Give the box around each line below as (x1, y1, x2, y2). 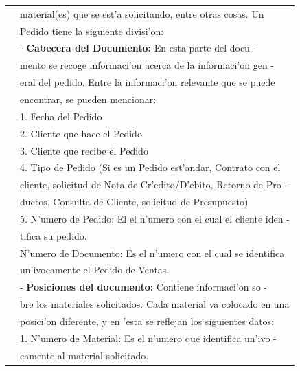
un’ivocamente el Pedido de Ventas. (20, 262, 170, 277)
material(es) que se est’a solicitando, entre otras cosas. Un (20, 6, 264, 21)
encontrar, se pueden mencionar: (20, 91, 157, 106)
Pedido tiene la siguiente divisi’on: (20, 23, 164, 38)
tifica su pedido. (20, 228, 87, 243)
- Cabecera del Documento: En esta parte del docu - (20, 41, 257, 55)
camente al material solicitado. (20, 348, 149, 362)
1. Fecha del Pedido (20, 109, 102, 123)
